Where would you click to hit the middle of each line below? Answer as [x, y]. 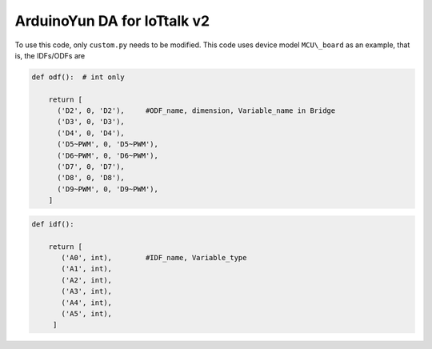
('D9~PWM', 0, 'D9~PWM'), [108, 189]
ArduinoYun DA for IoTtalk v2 [112, 21]
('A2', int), [86, 280]
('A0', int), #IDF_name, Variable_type [154, 257]
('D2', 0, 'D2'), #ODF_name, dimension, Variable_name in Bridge [196, 111]
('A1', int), [86, 269]
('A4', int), [86, 303]
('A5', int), [86, 313]
